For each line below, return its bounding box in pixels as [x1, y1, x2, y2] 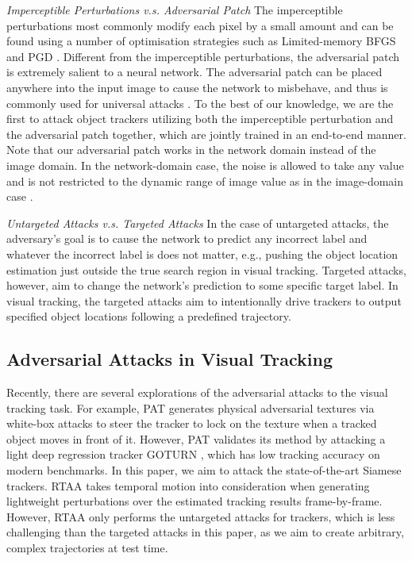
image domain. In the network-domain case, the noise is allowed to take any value [6, 156, 404, 173]
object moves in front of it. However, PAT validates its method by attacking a [6, 430, 386, 447]
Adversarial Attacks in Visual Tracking [6, 347, 333, 371]
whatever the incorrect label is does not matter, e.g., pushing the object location [6, 245, 399, 262]
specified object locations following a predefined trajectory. [6, 308, 291, 325]
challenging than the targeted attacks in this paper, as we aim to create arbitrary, [6, 524, 404, 540]
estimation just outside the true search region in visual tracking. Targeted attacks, [6, 261, 406, 278]
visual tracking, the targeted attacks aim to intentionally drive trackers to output [6, 292, 402, 309]
